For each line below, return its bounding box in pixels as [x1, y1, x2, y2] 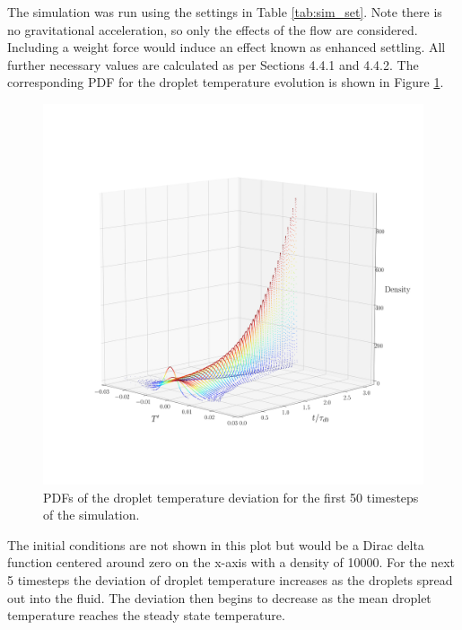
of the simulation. [43, 505, 140, 524]
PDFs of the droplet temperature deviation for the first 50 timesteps [43, 487, 419, 506]
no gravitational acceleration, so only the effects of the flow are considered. [7, 20, 418, 39]
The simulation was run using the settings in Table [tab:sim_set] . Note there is [7, 3, 442, 21]
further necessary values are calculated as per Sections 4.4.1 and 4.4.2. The [7, 55, 419, 74]
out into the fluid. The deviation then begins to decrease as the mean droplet [7, 588, 431, 607]
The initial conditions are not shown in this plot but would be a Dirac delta [7, 535, 424, 554]
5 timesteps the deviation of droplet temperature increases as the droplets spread [7, 570, 453, 589]
